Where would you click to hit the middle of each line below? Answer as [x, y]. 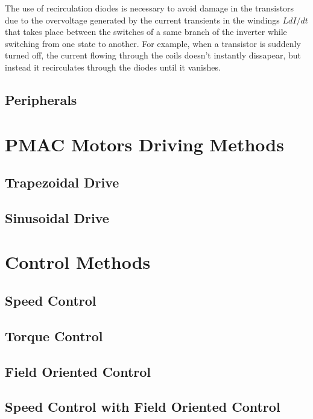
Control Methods [78, 262]
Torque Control [54, 336]
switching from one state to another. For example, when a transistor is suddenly [153, 43]
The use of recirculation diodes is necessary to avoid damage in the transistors [150, 8]
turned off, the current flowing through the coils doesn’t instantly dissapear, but [153, 55]
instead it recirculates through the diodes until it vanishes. [113, 67]
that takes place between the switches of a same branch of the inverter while [146, 32]
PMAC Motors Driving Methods [144, 144]
